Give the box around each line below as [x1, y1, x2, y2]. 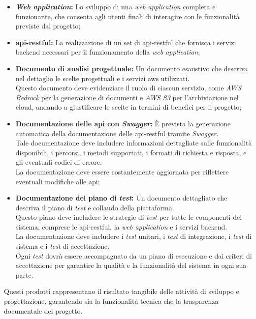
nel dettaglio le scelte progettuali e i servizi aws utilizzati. [15, 73, 190, 83]
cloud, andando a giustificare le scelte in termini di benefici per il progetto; [15, 102, 242, 112]
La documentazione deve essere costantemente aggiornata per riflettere [15, 166, 229, 176]
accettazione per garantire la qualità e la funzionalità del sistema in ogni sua [15, 260, 247, 270]
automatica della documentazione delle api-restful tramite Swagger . [15, 128, 219, 138]
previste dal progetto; [15, 21, 81, 31]
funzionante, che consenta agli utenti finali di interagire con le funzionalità [15, 11, 240, 21]
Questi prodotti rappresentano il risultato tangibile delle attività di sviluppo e [4, 286, 239, 296]
